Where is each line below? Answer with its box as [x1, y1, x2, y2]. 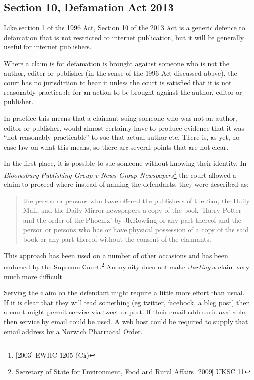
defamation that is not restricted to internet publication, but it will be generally [4, 32, 244, 42]
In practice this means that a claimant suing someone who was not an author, [4, 112, 237, 123]
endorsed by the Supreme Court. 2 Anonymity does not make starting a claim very [4, 260, 250, 271]
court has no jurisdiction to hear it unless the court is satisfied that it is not [4, 77, 232, 88]
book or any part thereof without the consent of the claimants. [23, 234, 211, 244]
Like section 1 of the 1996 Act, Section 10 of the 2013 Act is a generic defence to [4, 22, 245, 33]
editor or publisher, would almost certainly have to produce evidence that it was [4, 122, 244, 133]
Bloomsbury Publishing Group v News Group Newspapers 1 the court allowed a [4, 168, 236, 179]
